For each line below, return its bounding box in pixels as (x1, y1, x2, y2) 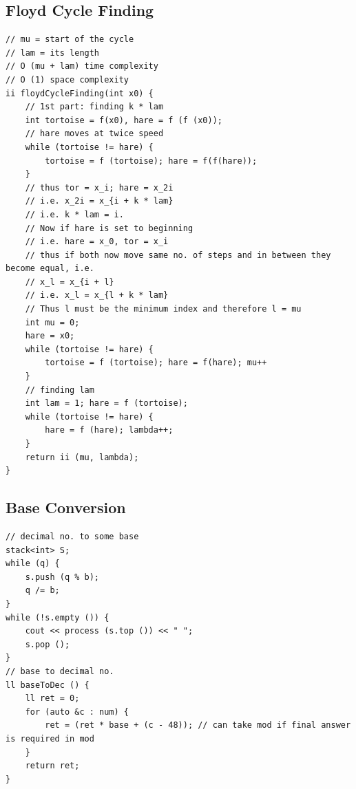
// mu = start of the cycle (6, 34, 134, 45)
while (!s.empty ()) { (6, 612, 109, 623)
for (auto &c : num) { (25, 706, 129, 717)
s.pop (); (25, 639, 70, 649)
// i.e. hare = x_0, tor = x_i (25, 237, 169, 247)
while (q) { (6, 559, 60, 569)
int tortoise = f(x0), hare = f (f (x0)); (25, 115, 222, 125)
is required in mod (6, 733, 94, 744)
